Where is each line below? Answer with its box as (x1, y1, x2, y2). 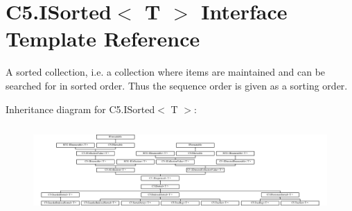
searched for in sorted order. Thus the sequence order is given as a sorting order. (6, 78, 348, 92)
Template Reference (6, 24, 200, 53)
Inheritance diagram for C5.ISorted (6, 101, 155, 116)
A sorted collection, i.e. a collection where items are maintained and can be (6, 65, 326, 79)
